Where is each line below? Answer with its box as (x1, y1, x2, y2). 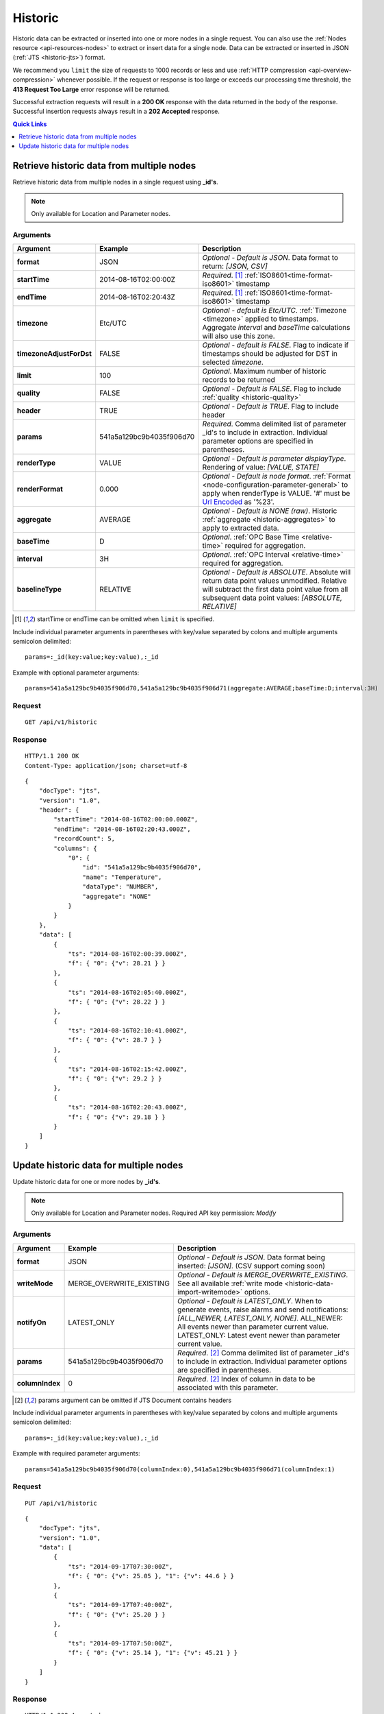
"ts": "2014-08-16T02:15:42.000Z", (68, 1065, 188, 1073)
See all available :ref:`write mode (177, 1279, 283, 1288)
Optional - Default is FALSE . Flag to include (202, 384, 342, 394)
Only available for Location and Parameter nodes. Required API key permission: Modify (31, 1209, 277, 1217)
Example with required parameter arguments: (12, 1449, 140, 1458)
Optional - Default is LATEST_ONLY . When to (177, 1296, 322, 1305)
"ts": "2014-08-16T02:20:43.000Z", (68, 1104, 188, 1111)
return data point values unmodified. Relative (202, 576, 347, 586)
